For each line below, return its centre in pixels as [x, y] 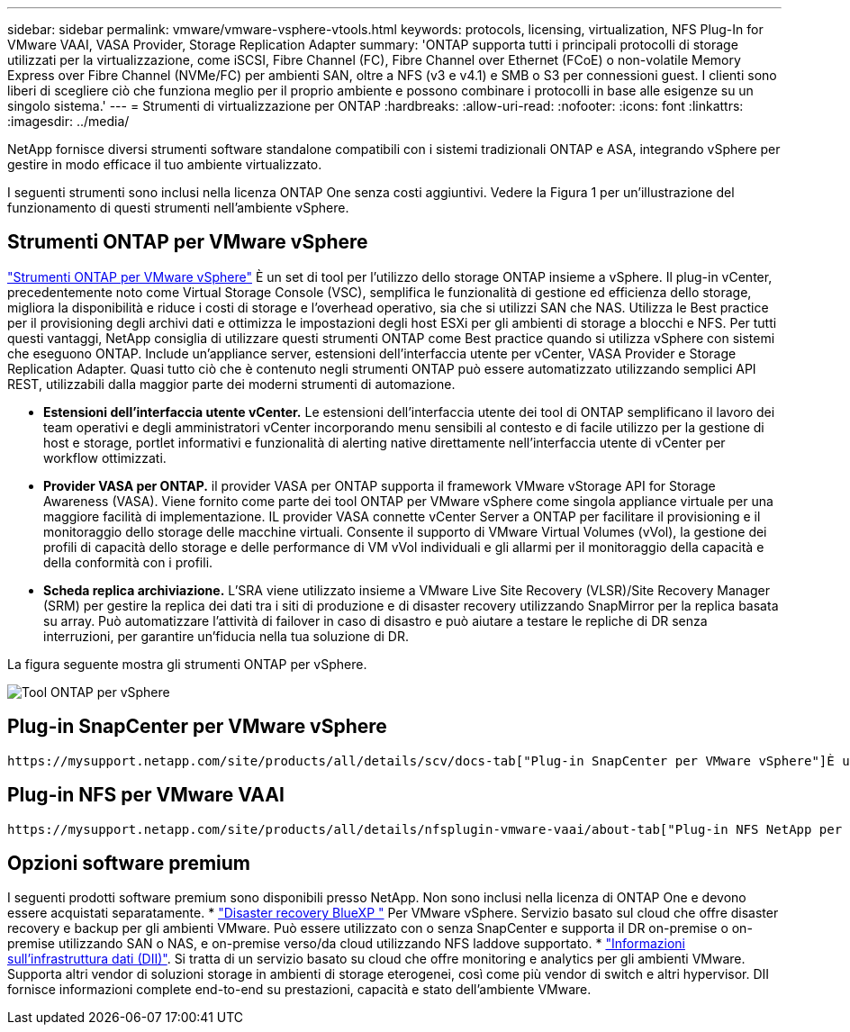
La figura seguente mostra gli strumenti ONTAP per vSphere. [187, 664]
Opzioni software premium [129, 863]
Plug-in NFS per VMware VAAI [146, 795]
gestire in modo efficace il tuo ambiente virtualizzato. [165, 164]
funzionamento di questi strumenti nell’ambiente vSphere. [178, 208]
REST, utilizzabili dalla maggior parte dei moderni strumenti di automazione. [231, 384]
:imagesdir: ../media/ [68, 121]
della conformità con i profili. [128, 562]
